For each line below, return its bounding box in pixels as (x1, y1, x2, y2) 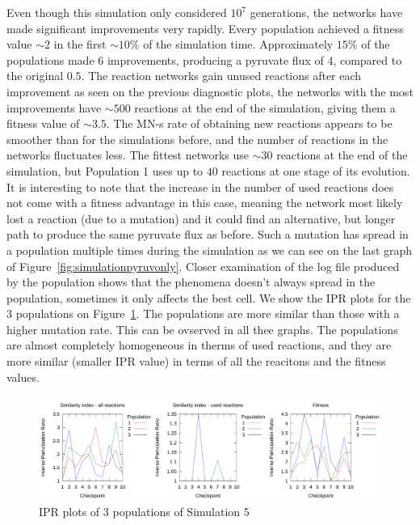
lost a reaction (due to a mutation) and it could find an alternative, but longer (6, 210, 396, 227)
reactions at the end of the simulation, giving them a (134, 99, 396, 116)
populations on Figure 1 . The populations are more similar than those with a (15, 305, 400, 322)
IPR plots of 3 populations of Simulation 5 (39, 502, 250, 519)
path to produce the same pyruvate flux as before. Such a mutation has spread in (6, 226, 409, 243)
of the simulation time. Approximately (143, 36, 334, 53)
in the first (53, 36, 107, 53)
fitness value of (6, 115, 80, 132)
